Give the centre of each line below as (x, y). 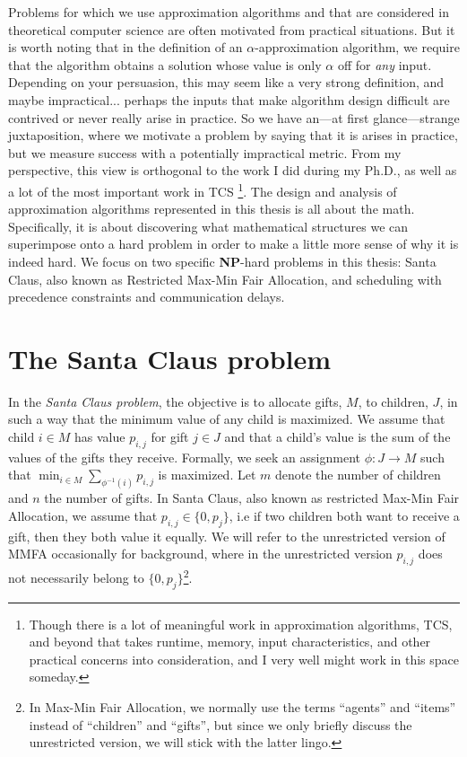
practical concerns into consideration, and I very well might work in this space (244, 659)
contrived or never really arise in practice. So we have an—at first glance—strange (234, 117)
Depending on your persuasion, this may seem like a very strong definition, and (226, 82)
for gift (170, 437)
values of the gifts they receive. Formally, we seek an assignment (184, 457)
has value (100, 437)
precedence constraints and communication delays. (147, 297)
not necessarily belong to (76, 577)
